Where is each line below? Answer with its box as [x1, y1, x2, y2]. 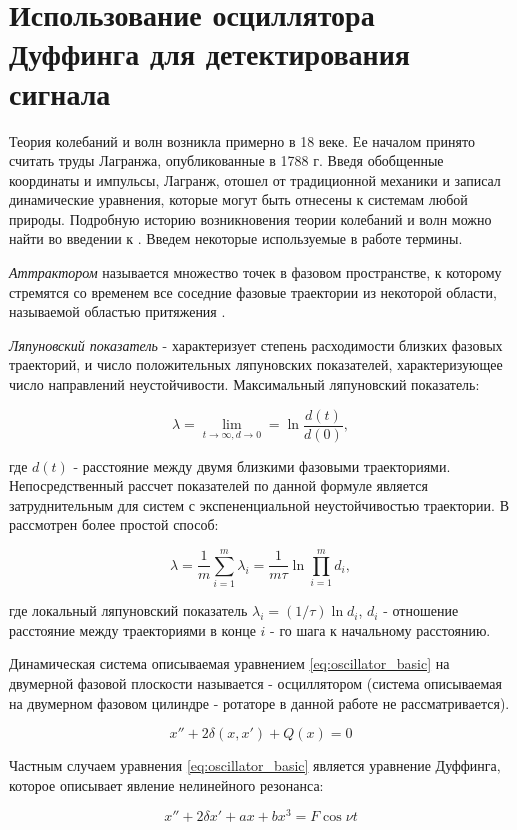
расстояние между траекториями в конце [9, 619, 256, 640]
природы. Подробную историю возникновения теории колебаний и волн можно [9, 208, 492, 229]
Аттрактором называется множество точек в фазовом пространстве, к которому [9, 262, 502, 283]
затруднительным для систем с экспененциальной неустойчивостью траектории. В [9, 494, 509, 515]
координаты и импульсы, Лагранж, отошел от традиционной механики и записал [9, 169, 501, 190]
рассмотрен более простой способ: [9, 514, 219, 535]
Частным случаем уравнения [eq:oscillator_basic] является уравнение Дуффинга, [9, 755, 501, 776]
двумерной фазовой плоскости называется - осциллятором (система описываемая [9, 672, 502, 693]
